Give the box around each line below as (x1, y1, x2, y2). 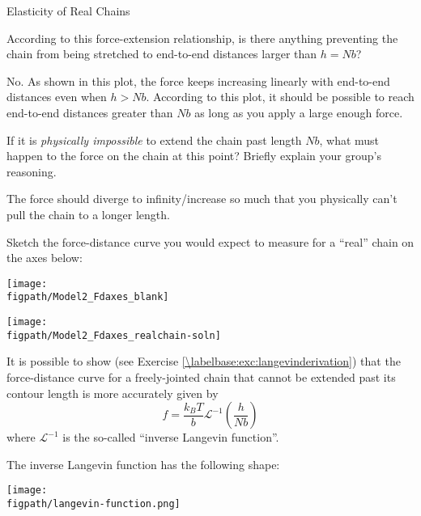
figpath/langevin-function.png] (6, 497, 181, 510)
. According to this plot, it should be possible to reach (146, 88, 415, 105)
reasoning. (6, 163, 57, 180)
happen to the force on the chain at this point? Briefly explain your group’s (6, 147, 381, 164)
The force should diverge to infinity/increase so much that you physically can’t (6, 190, 398, 207)
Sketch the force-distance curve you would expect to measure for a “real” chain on (6, 233, 415, 250)
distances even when (6, 88, 107, 105)
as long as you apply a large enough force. (194, 104, 403, 121)
